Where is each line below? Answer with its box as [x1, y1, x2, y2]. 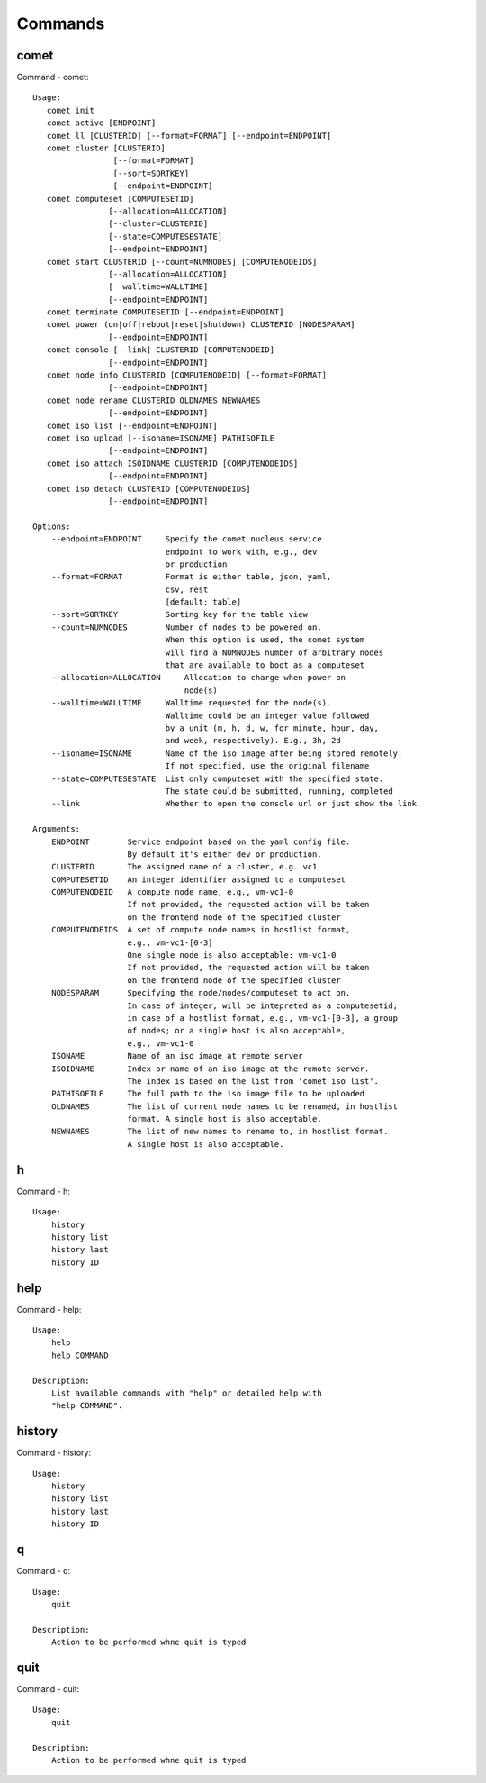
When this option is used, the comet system [165, 635, 365, 645]
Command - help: [16, 1304, 82, 1315]
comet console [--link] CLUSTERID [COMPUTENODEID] [46, 345, 274, 355]
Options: [32, 521, 71, 532]
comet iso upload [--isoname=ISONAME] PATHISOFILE [46, 433, 274, 443]
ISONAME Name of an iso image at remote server [50, 1051, 303, 1061]
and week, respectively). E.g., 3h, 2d [165, 735, 341, 746]
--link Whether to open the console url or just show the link [50, 798, 418, 809]
